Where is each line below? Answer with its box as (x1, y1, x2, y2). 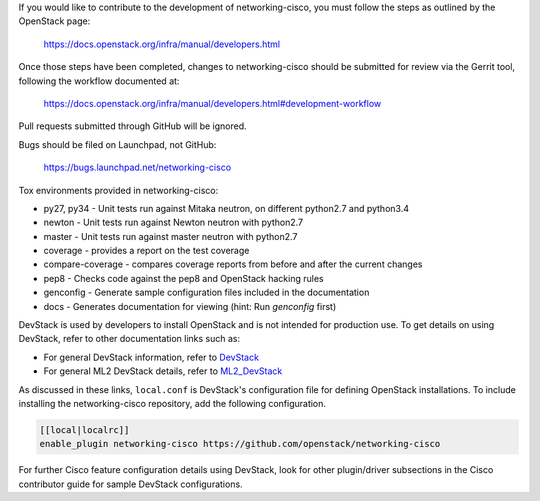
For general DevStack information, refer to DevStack (43, 351, 260, 363)
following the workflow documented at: (18, 75, 180, 87)
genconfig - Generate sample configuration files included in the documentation (43, 286, 370, 299)
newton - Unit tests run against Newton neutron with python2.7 (43, 216, 304, 229)
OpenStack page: (18, 15, 91, 27)
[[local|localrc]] (39, 424, 130, 435)
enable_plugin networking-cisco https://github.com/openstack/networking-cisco (39, 438, 441, 450)
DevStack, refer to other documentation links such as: (18, 333, 240, 345)
